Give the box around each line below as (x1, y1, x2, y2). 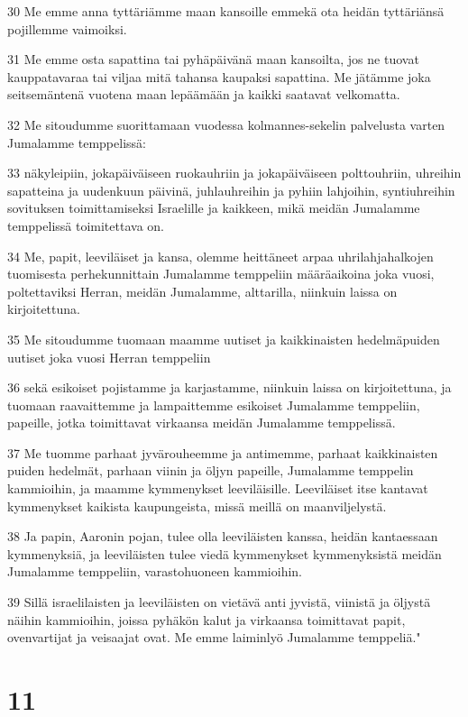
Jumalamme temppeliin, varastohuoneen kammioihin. (7, 562, 302, 581)
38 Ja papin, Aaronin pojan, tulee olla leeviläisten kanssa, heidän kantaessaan (7, 527, 438, 546)
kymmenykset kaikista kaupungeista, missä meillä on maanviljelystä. (7, 496, 387, 515)
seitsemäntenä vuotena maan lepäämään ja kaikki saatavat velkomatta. (7, 85, 400, 104)
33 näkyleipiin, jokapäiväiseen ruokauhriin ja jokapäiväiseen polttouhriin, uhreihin (7, 163, 462, 182)
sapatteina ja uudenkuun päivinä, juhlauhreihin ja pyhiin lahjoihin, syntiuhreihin (7, 180, 455, 199)
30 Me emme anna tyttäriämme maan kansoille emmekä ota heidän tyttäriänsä (7, 2, 445, 20)
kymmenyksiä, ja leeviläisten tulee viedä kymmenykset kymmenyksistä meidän (7, 544, 442, 563)
